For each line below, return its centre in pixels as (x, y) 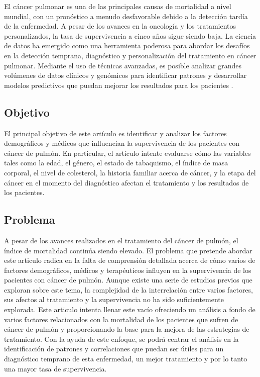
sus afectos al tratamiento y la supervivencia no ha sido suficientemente (114, 299)
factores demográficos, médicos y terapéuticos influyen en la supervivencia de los (128, 270)
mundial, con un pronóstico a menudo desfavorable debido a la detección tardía (126, 16)
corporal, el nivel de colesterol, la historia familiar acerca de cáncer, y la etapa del (130, 172)
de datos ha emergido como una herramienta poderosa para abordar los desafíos (127, 45)
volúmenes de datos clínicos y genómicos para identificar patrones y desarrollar (125, 75)
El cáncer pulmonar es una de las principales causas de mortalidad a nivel (118, 6)
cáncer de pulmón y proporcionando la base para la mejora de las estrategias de (127, 329)
